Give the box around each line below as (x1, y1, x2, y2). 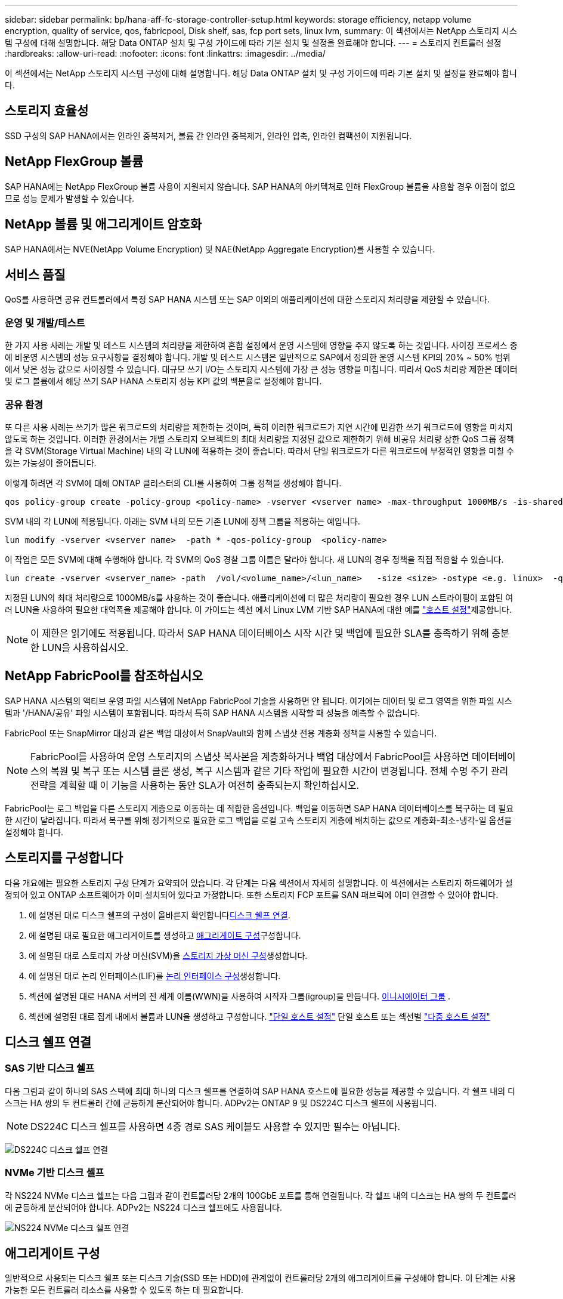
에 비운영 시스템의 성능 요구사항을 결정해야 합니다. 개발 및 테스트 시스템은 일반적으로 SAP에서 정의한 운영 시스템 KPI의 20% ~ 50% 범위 (5, 352, 511, 363)
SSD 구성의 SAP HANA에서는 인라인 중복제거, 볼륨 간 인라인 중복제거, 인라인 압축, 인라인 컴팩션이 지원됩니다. (5, 130, 412, 141)
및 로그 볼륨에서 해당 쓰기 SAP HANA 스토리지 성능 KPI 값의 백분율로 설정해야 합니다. (5, 376, 322, 387)
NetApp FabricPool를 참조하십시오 (5, 668, 203, 684)
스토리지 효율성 (5, 103, 89, 119)
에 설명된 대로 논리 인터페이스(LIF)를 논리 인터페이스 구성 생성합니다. (29, 970, 281, 981)
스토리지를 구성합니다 (5, 850, 123, 866)
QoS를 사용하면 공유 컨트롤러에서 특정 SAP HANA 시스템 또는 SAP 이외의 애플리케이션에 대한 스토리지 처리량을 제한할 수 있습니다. (5, 294, 490, 305)
